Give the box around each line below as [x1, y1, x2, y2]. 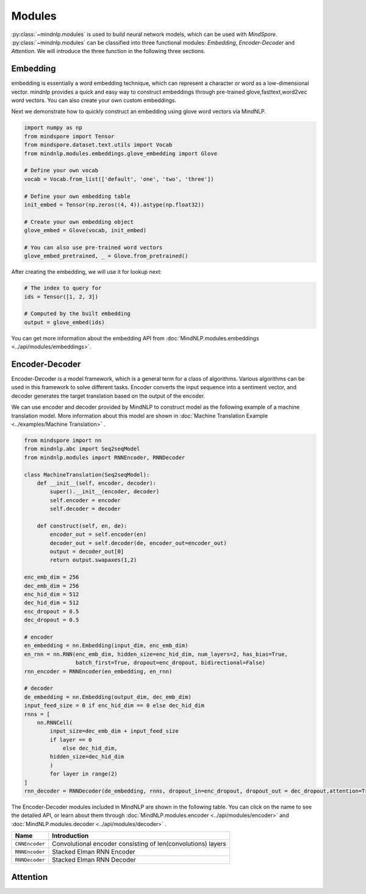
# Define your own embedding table [24, 192, 131, 200]
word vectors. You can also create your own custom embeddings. [11, 97, 177, 104]
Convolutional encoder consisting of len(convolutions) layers [52, 840, 227, 848]
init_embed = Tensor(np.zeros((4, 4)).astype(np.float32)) [24, 201, 204, 208]
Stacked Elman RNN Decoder [52, 856, 137, 864]
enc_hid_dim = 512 [24, 591, 79, 598]
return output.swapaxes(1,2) [49, 557, 137, 563]
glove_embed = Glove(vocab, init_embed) [24, 227, 146, 234]
